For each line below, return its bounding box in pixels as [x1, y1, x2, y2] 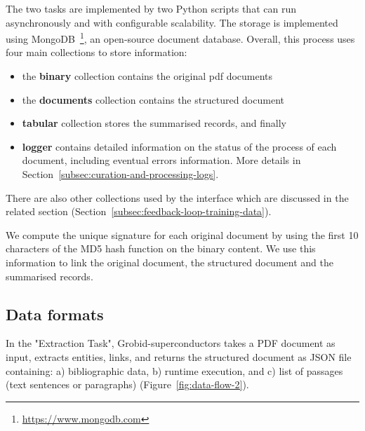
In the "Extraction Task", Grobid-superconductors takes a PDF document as [6, 336, 336, 350]
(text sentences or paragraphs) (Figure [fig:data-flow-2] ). [6, 377, 249, 392]
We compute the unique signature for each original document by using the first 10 [6, 227, 359, 242]
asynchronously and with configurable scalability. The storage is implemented [6, 15, 338, 29]
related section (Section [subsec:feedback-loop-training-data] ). [6, 204, 272, 219]
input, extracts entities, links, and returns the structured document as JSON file [6, 349, 352, 364]
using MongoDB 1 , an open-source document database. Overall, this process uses [6, 29, 355, 46]
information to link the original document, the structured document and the [6, 254, 333, 269]
